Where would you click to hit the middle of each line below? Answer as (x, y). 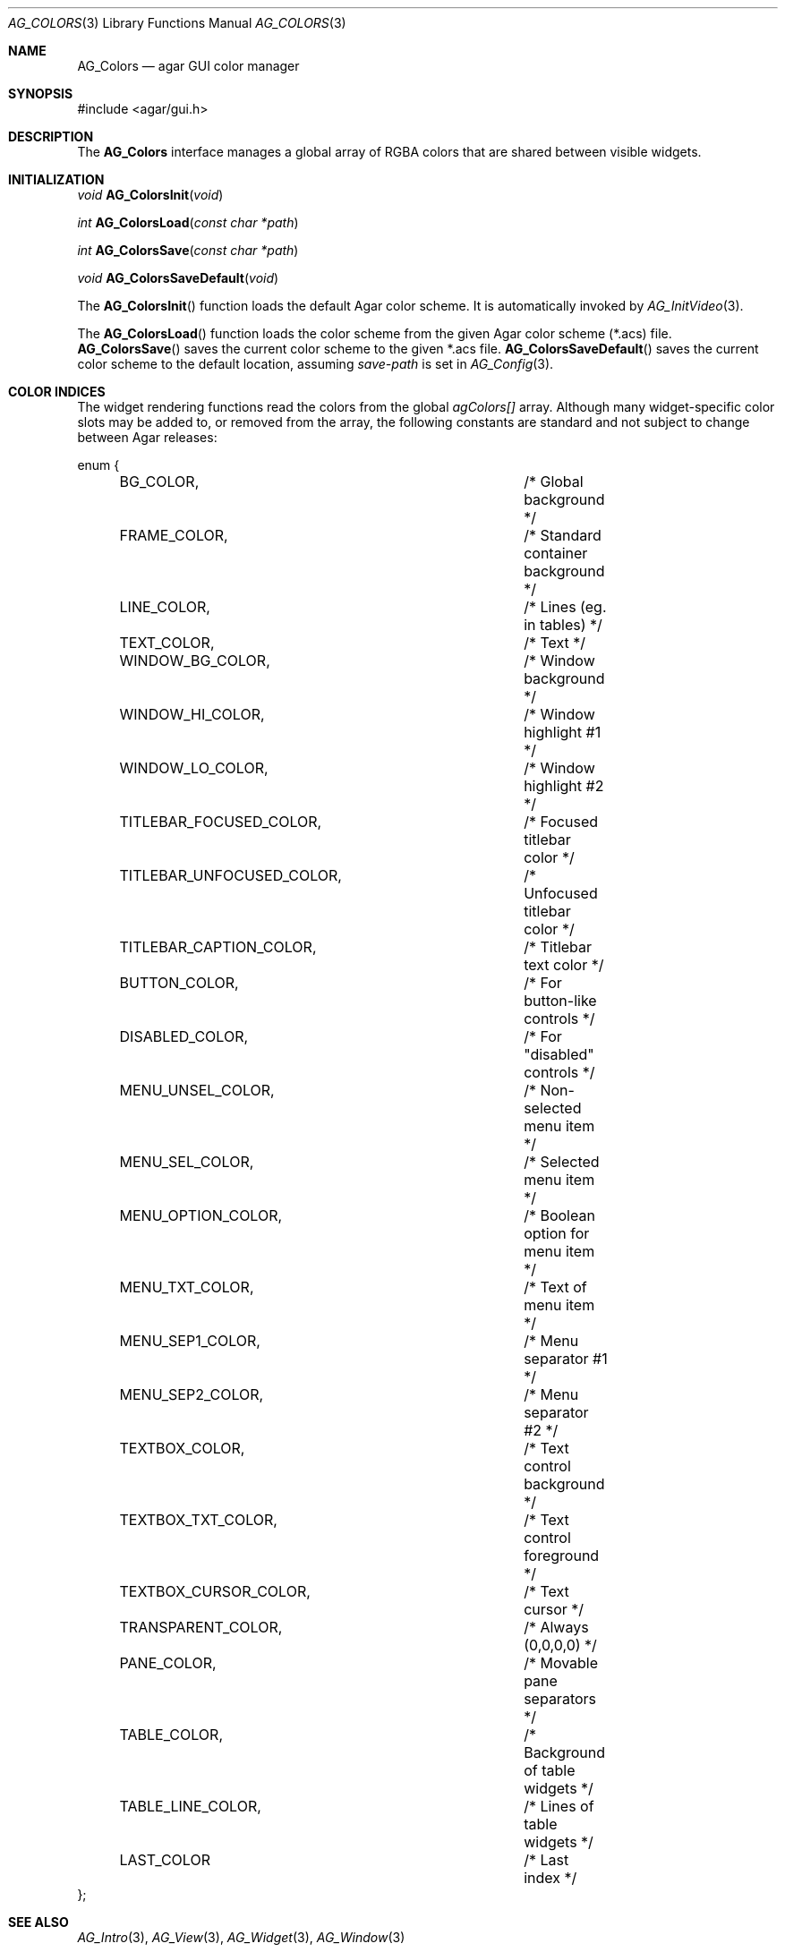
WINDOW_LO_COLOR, (194, 768)
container (556, 553)
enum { (98, 465)
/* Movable (561, 1663)
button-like (560, 1001)
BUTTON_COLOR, (179, 983)
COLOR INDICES (57, 392)
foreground (562, 1556)
